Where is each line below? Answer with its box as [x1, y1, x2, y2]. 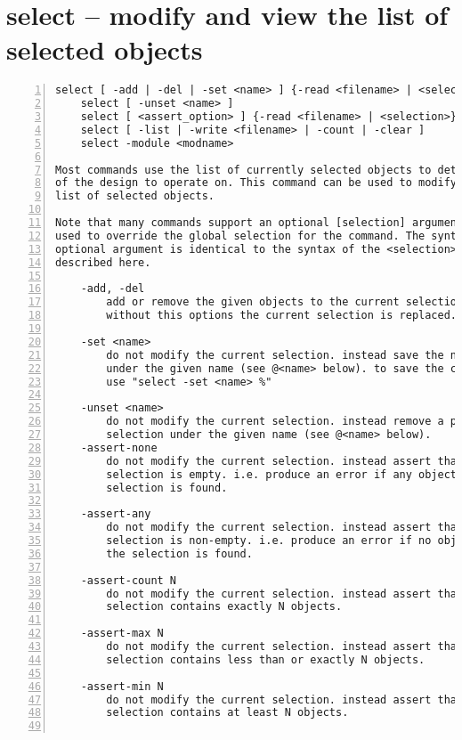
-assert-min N [80, 679, 164, 693]
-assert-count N [80, 573, 177, 587]
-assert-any [80, 508, 151, 521]
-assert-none [80, 441, 158, 454]
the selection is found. [106, 547, 253, 560]
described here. [55, 256, 151, 269]
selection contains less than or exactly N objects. [106, 653, 426, 666]
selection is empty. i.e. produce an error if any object [106, 468, 458, 481]
